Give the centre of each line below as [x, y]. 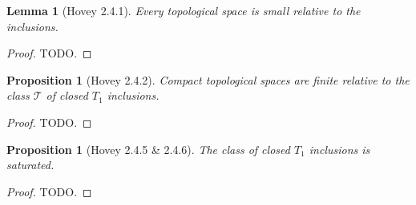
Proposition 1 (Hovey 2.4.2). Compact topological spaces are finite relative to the [208, 79]
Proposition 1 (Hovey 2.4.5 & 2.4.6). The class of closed [148, 149]
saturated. [30, 165]
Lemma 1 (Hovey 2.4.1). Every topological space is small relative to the [184, 10]
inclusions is [339, 149]
